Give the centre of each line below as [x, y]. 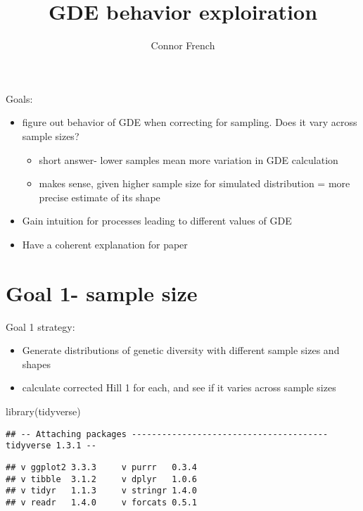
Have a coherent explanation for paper [105, 244]
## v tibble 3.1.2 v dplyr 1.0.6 [102, 479]
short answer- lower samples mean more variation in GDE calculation [189, 159]
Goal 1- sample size [102, 292]
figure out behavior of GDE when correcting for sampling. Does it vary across [190, 122]
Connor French [183, 45]
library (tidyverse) [43, 411]
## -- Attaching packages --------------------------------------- [167, 434]
